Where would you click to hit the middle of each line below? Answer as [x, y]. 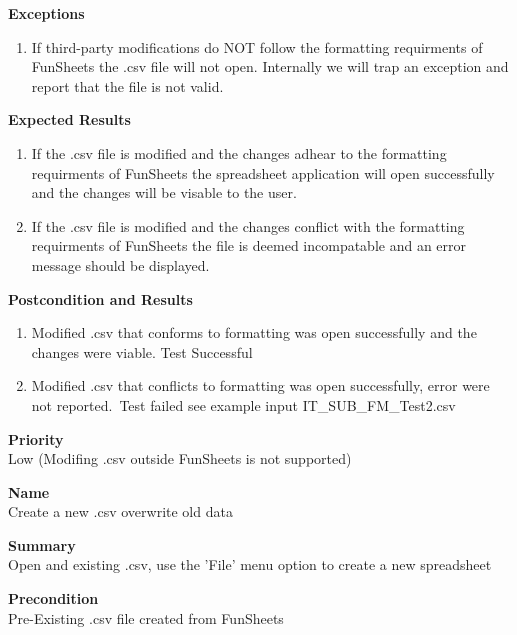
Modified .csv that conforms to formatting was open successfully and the [254, 332]
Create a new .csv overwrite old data [120, 511]
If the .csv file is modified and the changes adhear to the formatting [239, 152]
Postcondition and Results [100, 298]
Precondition [53, 598]
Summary [42, 544]
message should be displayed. [120, 264]
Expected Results [69, 119]
